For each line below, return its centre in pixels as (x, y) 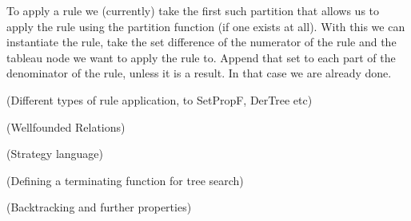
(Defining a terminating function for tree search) (125, 180)
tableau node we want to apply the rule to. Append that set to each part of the (201, 57)
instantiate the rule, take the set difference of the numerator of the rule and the (202, 42)
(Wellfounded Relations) (66, 126)
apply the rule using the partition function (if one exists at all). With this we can (206, 26)
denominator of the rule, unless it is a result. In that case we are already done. (199, 73)
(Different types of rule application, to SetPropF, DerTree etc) (160, 99)
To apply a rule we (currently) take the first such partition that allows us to (193, 10)
